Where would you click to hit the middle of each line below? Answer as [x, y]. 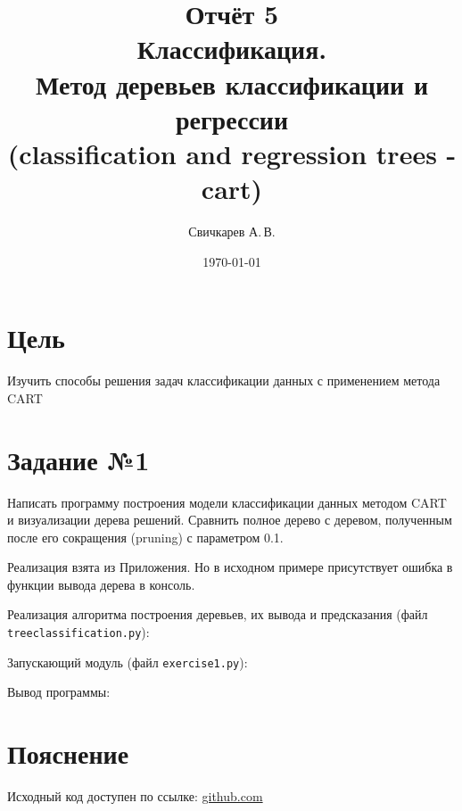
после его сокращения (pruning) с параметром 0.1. [145, 537]
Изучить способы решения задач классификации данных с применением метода [224, 381]
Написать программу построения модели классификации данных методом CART [227, 502]
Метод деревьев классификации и [232, 83]
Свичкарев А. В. [232, 232]
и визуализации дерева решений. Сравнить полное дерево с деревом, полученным [230, 520]
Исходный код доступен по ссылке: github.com [135, 796]
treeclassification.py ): [78, 632]
